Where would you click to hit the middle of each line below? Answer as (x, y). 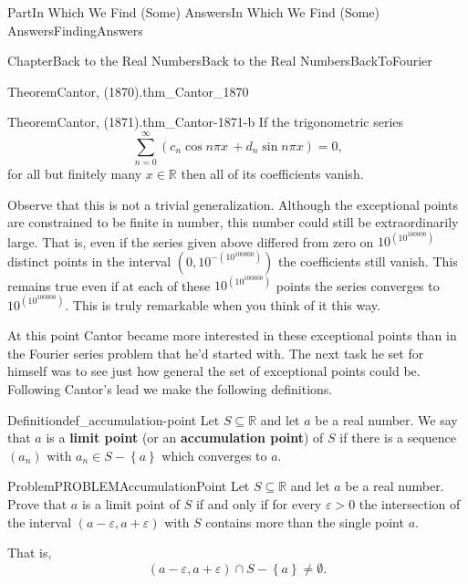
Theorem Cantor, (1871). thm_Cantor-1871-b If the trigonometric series (206, 122)
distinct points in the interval (89, 261)
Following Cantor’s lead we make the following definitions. (170, 388)
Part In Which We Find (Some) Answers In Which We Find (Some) (194, 12)
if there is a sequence (398, 438)
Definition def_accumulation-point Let (114, 419)
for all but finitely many (75, 174)
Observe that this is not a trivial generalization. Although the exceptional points (233, 204)
